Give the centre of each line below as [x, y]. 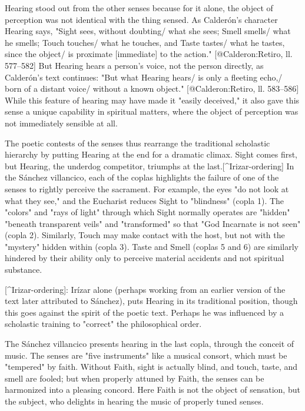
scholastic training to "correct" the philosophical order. [103, 324]
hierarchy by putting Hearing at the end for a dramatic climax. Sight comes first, [151, 154]
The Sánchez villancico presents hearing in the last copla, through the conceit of [150, 344]
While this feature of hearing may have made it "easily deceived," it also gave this [152, 100]
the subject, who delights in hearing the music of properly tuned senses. [134, 401]
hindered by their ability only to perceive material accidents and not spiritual [145, 258]
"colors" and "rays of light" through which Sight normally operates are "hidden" [147, 212]
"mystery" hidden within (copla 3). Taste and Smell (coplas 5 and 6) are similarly [152, 246]
